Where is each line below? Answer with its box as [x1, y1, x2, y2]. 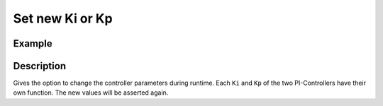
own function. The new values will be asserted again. [13, 88, 169, 97]
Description [13, 60, 67, 72]
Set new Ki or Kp [13, 11, 113, 26]
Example [13, 37, 52, 49]
